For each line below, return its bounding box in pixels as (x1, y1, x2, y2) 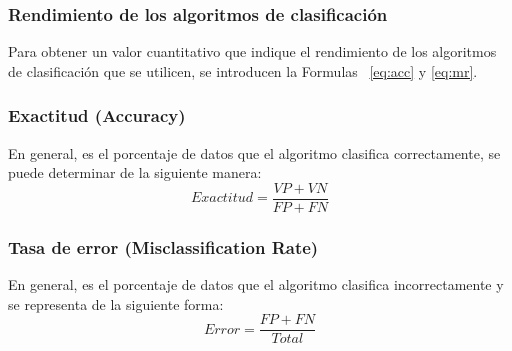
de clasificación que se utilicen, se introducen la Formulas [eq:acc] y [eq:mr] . (8, 60, 478, 81)
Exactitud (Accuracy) (8, 103, 186, 128)
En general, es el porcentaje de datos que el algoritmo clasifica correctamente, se (8, 142, 501, 163)
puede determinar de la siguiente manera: (8, 162, 262, 183)
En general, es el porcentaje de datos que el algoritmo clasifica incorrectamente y (8, 274, 504, 295)
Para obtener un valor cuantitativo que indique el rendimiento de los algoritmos (8, 41, 497, 62)
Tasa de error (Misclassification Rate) (8, 234, 319, 259)
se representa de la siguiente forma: (8, 293, 224, 314)
